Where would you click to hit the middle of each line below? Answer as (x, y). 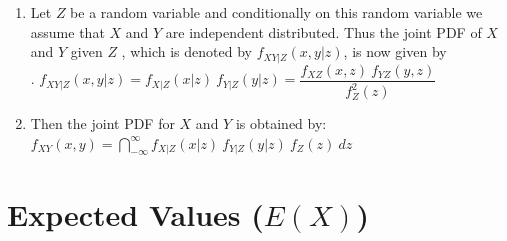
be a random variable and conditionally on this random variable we (276, 12)
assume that (67, 31)
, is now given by (395, 51)
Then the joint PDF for (102, 123)
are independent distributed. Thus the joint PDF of (323, 31)
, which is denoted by (186, 51)
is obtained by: (281, 123)
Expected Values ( (135, 213)
